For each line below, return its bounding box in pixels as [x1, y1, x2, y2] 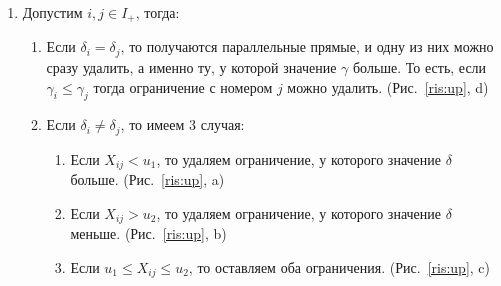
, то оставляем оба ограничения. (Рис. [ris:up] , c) [188, 256, 490, 277]
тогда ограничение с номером [93, 76, 273, 97]
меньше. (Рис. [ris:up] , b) [70, 223, 227, 244]
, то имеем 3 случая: [120, 114, 245, 135]
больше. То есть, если [352, 56, 487, 77]
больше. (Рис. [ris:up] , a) [70, 169, 225, 190]
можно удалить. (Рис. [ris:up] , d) [287, 76, 489, 97]
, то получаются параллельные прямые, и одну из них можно [120, 36, 494, 57]
